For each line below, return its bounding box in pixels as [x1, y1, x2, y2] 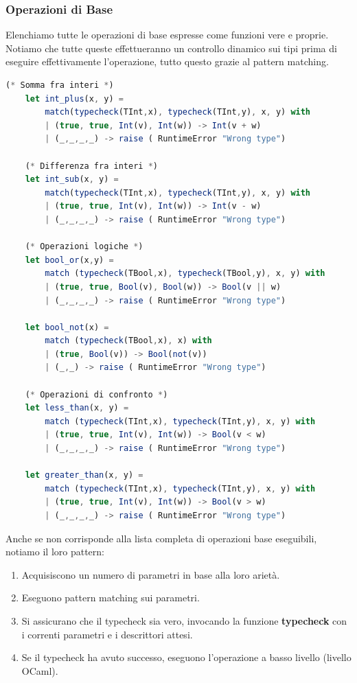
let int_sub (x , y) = [25, 174, 119, 185]
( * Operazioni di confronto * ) [25, 389, 168, 400]
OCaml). [21, 663, 58, 678]
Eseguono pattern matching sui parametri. [21, 590, 200, 605]
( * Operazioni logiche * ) [25, 242, 143, 252]
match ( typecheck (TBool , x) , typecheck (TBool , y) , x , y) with [45, 268, 325, 279]
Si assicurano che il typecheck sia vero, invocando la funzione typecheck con [21, 613, 347, 627]
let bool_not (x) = [25, 322, 109, 332]
